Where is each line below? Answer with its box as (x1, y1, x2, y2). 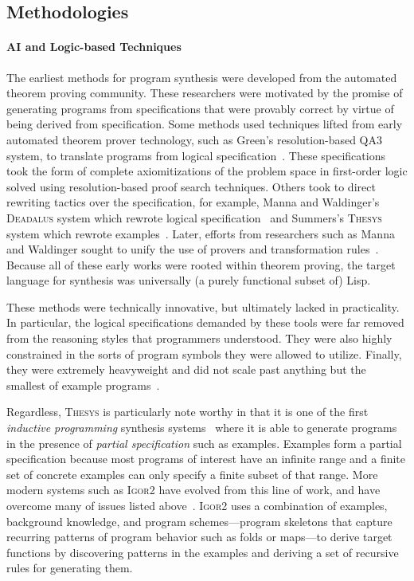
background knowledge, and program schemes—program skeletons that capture (6, 512, 393, 529)
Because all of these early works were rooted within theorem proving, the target (6, 256, 396, 273)
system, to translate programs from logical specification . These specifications (6, 147, 385, 163)
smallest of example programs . (6, 376, 160, 393)
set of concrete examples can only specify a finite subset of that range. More (6, 465, 378, 482)
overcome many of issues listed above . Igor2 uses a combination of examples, (6, 497, 388, 514)
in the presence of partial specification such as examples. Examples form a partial (6, 434, 402, 451)
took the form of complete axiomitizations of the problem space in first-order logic (6, 163, 408, 179)
